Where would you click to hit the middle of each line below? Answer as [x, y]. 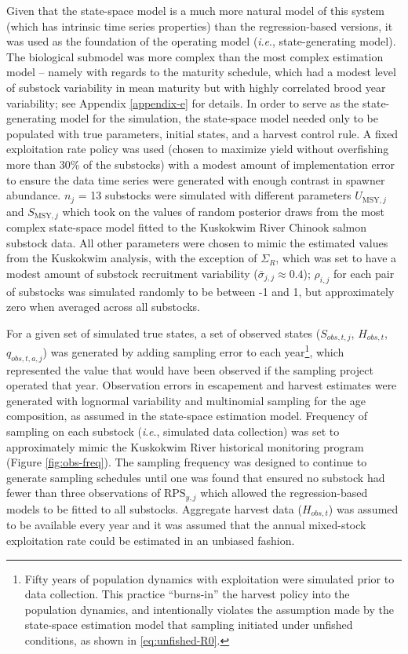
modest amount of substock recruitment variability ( [132, 273]
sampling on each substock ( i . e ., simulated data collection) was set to [173, 431]
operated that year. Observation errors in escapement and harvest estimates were [202, 385]
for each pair [364, 273]
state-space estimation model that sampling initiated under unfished [189, 625]
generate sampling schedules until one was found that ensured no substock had [196, 477]
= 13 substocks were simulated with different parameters [215, 195]
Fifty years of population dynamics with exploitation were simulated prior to [209, 578]
